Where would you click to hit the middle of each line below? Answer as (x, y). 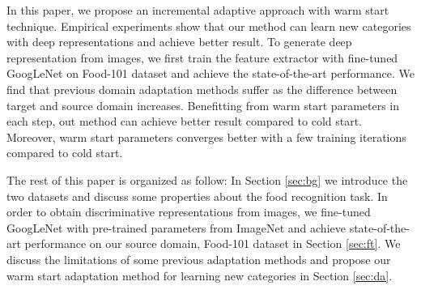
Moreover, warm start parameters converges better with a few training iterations (206, 136)
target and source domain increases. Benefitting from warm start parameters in (203, 105)
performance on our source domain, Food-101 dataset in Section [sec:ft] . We (213, 243)
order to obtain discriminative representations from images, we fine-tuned (189, 212)
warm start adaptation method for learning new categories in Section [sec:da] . (200, 275)
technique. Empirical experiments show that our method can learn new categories (209, 26)
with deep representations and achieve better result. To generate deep (179, 42)
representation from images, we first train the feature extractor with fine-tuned (202, 57)
